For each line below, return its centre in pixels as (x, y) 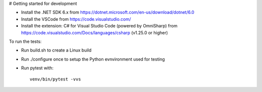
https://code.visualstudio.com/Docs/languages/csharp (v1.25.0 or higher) (95, 33)
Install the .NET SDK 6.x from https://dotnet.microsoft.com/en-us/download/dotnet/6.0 (108, 13)
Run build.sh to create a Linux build (56, 50)
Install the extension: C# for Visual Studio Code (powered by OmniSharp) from (99, 26)
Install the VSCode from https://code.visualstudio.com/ (76, 19)
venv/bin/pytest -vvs (55, 79)
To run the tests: (25, 41)
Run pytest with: (37, 68)
